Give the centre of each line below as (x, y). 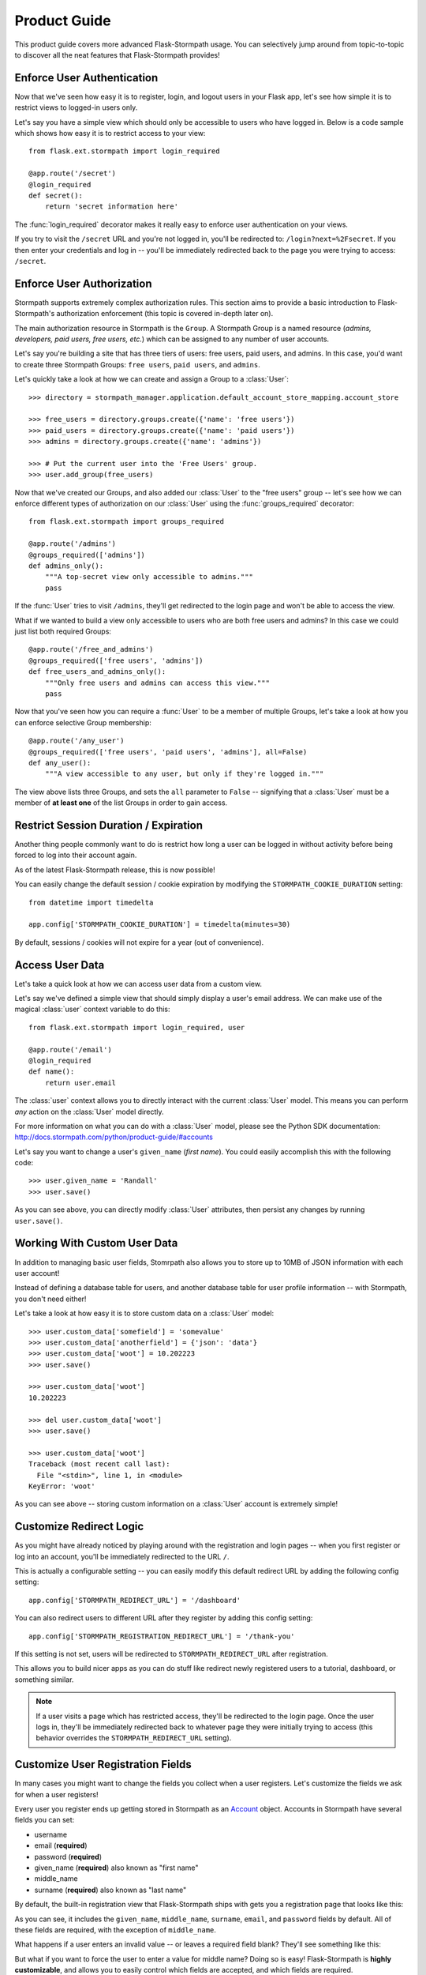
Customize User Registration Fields (103, 1764)
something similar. (44, 1680)
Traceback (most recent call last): (99, 1464)
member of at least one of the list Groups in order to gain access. (121, 803)
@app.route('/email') (70, 1050)
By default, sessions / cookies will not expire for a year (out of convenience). (139, 942)
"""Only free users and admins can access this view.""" (157, 683)
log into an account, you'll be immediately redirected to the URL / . (122, 1556)
